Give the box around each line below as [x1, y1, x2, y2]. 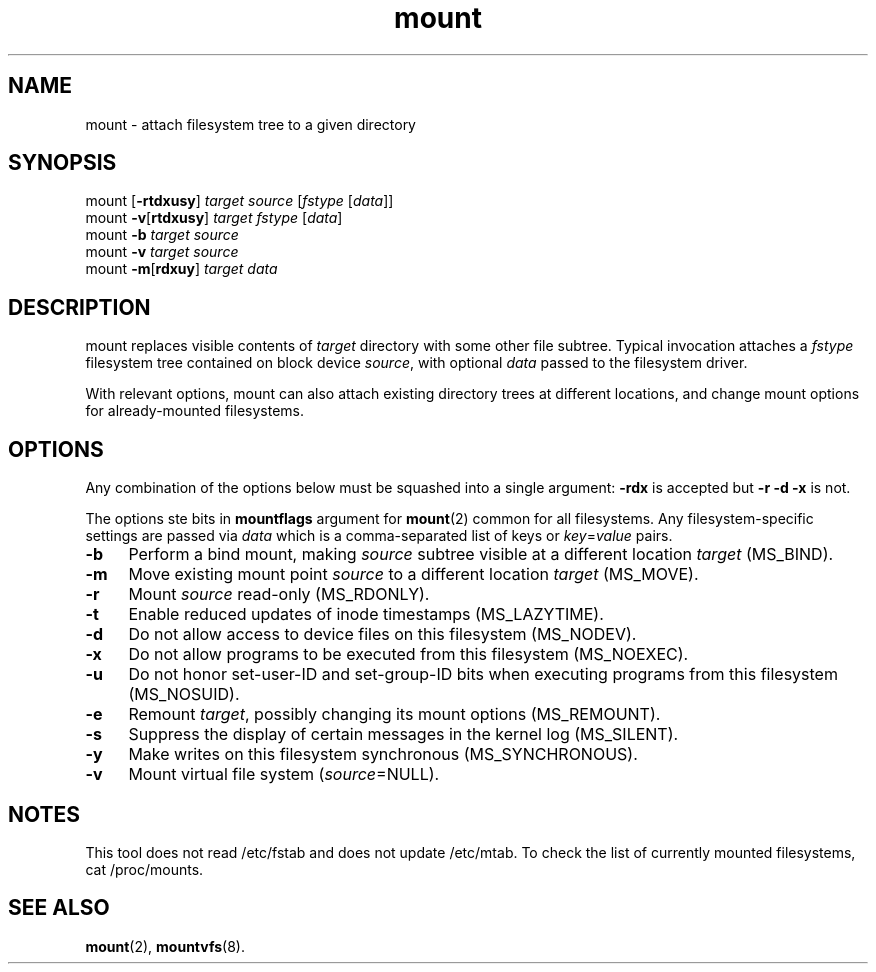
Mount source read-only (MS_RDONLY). [128, 584, 430, 605]
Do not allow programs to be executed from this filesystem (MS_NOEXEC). [128, 644, 689, 665]
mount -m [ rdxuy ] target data [85, 260, 278, 278]
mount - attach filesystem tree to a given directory [85, 115, 416, 133]
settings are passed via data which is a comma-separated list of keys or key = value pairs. [85, 527, 673, 545]
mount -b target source [85, 226, 239, 244]
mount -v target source [85, 243, 239, 261]
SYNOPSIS [8, 150, 117, 176]
